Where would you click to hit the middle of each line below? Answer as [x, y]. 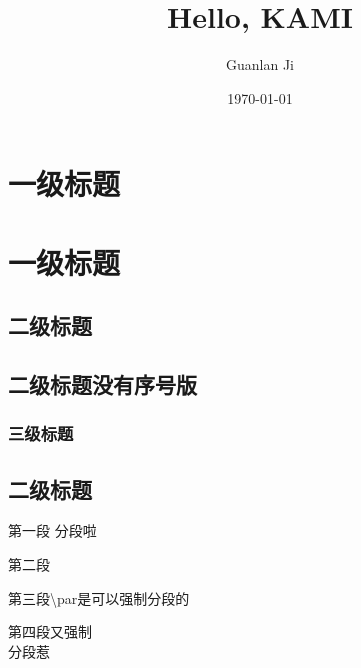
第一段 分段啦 [52, 530]
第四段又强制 [50, 631]
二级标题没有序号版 [102, 384]
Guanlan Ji [260, 64]
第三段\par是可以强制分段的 [99, 597]
